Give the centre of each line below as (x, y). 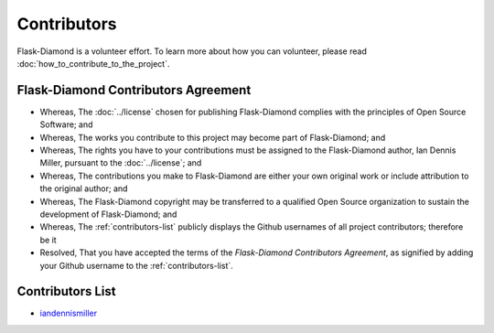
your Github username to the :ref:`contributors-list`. (136, 265)
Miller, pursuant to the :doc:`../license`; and (121, 163)
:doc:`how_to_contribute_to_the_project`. (93, 63)
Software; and (66, 124)
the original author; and (84, 188)
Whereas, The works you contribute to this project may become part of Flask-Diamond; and (213, 137)
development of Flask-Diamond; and (108, 214)
